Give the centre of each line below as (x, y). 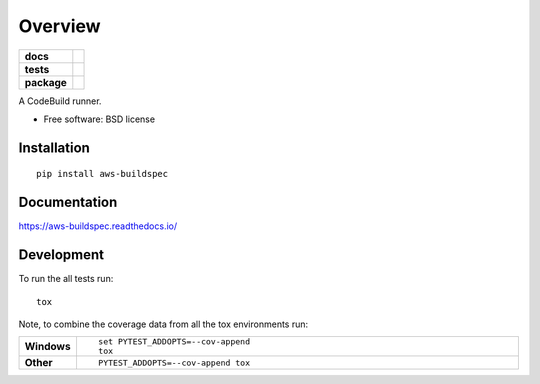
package (45, 82)
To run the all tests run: (66, 279)
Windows (47, 347)
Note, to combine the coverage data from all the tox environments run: (163, 324)
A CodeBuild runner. (60, 101)
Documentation (68, 202)
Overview (59, 26)
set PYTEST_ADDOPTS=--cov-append (174, 341)
